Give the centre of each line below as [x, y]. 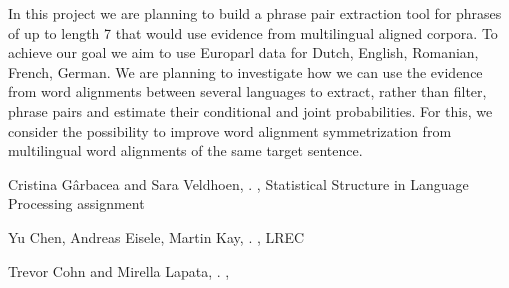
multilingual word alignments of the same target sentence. [185, 150]
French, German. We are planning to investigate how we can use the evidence [245, 71]
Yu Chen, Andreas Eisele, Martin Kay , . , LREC [156, 236]
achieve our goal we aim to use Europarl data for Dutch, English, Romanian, [243, 52]
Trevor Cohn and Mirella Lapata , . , [119, 270]
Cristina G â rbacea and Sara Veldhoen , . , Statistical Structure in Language [238, 183]
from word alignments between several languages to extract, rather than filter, [247, 91]
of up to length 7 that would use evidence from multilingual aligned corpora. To [253, 32]
